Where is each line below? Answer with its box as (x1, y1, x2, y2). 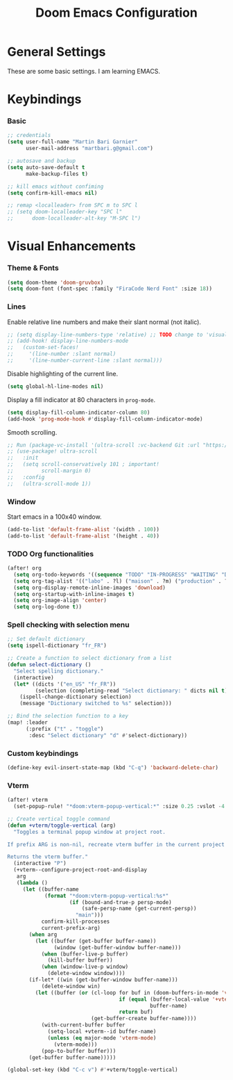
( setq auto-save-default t (7, 163, 85, 171)
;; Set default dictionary (7, 636, 85, 643)
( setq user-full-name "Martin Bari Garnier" (7, 138, 138, 145)
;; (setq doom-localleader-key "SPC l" (7, 209, 123, 216)
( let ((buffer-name (22, 885, 79, 893)
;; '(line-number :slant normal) (7, 350, 116, 357)
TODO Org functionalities (7, 549, 94, 558)
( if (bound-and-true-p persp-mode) (69, 898, 172, 905)
